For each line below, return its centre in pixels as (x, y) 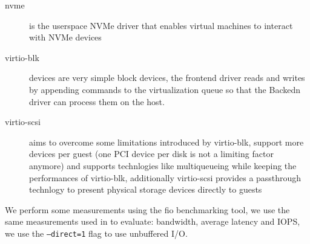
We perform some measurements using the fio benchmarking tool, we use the (147, 209)
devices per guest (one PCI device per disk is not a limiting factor (151, 154)
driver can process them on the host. (97, 101)
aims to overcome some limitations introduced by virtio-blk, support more (167, 142)
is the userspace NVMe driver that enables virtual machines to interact (161, 25)
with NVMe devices (65, 37)
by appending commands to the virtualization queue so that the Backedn (165, 89)
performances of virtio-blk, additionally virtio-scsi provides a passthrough (165, 177)
